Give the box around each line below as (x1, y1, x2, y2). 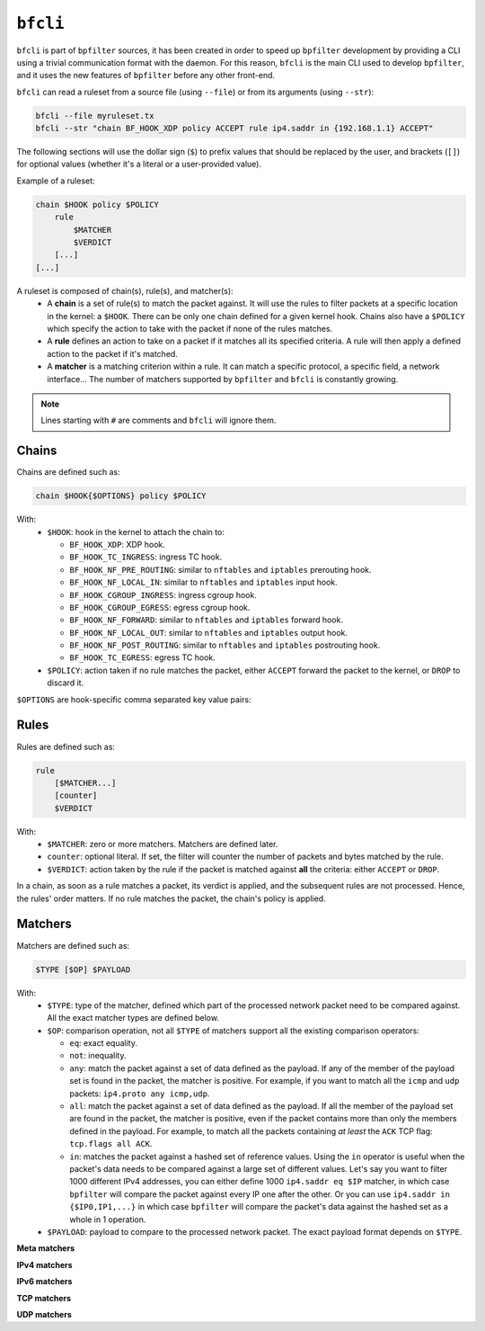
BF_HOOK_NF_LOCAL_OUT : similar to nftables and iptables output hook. (69, 627, 348, 638)
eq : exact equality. (69, 1038, 138, 1049)
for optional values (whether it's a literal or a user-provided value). (16, 158, 262, 170)
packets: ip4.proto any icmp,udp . (69, 1088, 210, 1099)
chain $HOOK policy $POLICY (35, 199, 159, 210)
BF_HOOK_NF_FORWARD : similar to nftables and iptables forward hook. (69, 614, 343, 625)
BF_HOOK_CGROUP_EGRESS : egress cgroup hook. (69, 602, 251, 612)
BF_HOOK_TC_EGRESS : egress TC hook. (69, 652, 216, 663)
